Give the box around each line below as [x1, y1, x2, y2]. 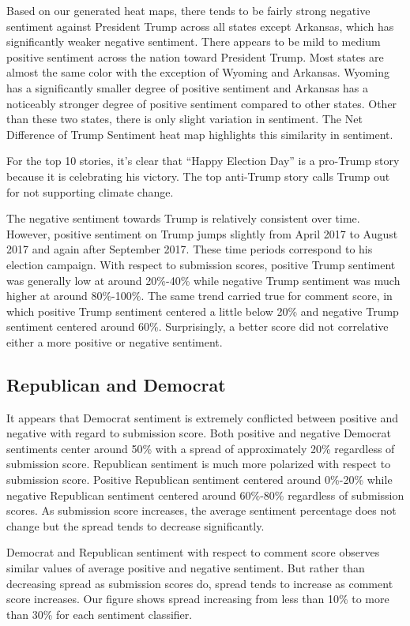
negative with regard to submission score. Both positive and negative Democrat [6, 425, 392, 441]
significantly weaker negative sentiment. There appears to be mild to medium [6, 33, 381, 50]
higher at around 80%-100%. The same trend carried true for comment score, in [6, 287, 393, 304]
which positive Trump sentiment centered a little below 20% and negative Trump [6, 302, 399, 319]
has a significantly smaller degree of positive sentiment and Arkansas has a [6, 79, 369, 96]
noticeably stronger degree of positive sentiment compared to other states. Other [6, 95, 397, 111]
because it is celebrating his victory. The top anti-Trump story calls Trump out [6, 167, 390, 184]
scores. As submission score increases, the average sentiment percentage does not [6, 502, 397, 519]
